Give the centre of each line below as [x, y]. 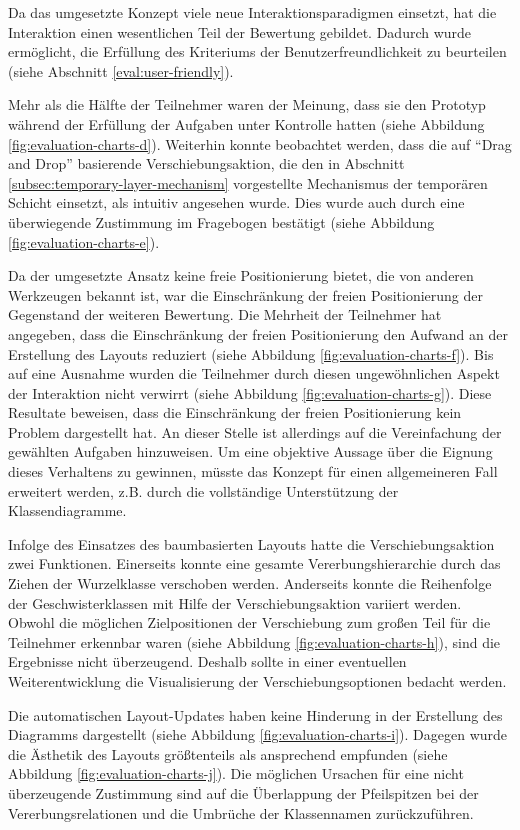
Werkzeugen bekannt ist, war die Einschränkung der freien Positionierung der [246, 294]
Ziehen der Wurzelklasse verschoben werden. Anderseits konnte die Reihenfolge [250, 583]
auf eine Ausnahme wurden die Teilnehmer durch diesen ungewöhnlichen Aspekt [254, 373]
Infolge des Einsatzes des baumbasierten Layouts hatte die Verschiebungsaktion [251, 543]
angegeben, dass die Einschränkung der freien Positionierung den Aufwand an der [258, 333]
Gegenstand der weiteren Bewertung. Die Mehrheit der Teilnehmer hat [225, 314]
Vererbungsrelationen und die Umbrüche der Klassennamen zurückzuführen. [241, 812]
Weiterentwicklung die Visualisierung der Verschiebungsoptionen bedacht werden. [257, 681]
